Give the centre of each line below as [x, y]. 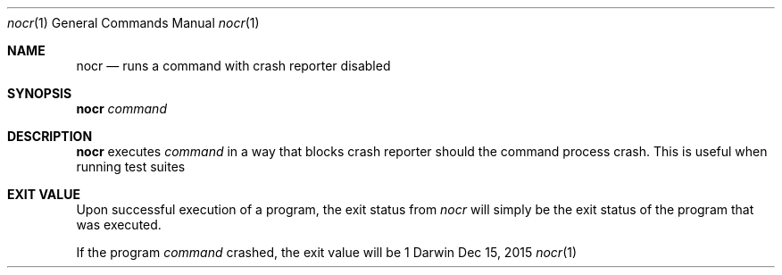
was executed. [119, 225]
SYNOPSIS [40, 93]
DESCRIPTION [50, 136]
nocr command [121, 108]
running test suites [131, 167]
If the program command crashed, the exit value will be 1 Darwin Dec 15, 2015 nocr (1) [327, 252]
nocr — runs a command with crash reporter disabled [233, 66]
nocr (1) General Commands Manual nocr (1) [133, 23]
